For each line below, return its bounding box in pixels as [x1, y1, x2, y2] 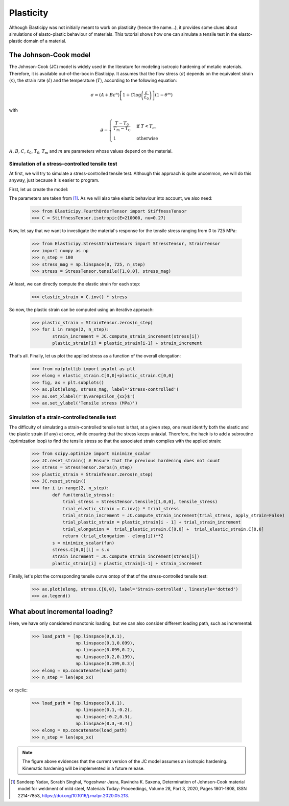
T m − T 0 [113, 126, 131, 133]
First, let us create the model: [9, 186, 69, 192]
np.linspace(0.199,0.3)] [75, 661, 135, 666]
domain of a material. [24, 38, 66, 44]
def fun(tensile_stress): [52, 492, 115, 498]
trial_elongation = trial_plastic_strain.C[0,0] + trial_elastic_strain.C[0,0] [62, 526, 265, 532]
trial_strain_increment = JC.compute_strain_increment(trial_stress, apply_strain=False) [62, 513, 285, 518]
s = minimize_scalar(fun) [52, 540, 115, 545]
